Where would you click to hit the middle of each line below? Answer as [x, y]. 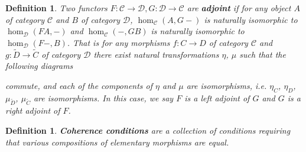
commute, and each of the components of [79, 85]
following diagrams [39, 66]
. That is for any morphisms [118, 42]
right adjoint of [33, 110]
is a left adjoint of [217, 98]
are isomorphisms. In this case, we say [103, 98]
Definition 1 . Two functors [56, 8]
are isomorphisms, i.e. [227, 85]
